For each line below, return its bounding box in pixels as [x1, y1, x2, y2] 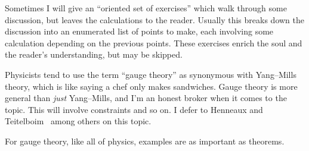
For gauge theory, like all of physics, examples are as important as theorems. [5, 134, 285, 147]
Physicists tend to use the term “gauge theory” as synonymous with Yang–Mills [5, 68, 296, 80]
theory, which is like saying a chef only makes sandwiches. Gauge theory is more [5, 80, 298, 92]
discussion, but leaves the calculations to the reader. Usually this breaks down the [5, 13, 304, 26]
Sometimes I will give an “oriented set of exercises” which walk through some [5, 2, 287, 14]
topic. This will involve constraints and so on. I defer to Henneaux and [5, 103, 263, 115]
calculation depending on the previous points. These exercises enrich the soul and [5, 36, 302, 49]
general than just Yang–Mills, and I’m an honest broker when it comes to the [5, 92, 287, 104]
